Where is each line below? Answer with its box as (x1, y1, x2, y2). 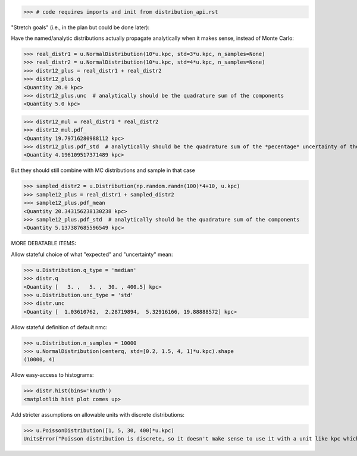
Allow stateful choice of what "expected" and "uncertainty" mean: (11, 251, 173, 258)
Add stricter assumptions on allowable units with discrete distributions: (11, 411, 184, 418)
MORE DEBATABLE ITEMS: (11, 240, 77, 247)
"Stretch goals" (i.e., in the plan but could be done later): (11, 24, 150, 31)
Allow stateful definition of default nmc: (11, 323, 108, 330)
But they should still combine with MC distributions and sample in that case (11, 167, 196, 174)
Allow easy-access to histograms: (11, 371, 95, 379)
